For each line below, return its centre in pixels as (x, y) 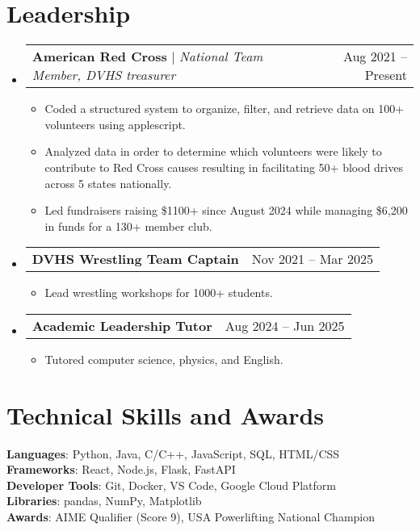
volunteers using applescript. (115, 124)
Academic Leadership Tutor (122, 325)
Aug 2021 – (375, 56)
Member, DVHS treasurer (104, 75)
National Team (221, 56)
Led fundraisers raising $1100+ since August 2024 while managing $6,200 (226, 210)
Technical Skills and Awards (166, 414)
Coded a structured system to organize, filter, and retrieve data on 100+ (225, 109)
